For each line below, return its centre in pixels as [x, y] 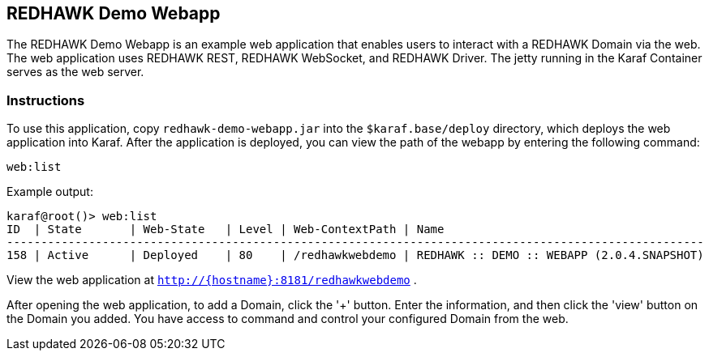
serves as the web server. [75, 72]
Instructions [46, 100]
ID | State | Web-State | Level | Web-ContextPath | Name [226, 229]
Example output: [50, 192]
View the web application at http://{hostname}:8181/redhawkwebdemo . [212, 280]
